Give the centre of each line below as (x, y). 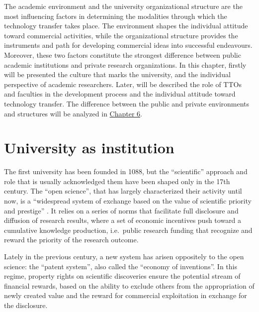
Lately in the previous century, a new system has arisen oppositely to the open (124, 256)
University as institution (89, 148)
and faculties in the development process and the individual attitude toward (120, 94)
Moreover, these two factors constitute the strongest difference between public (123, 54)
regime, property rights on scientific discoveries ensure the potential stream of (122, 276)
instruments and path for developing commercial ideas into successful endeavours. (128, 45)
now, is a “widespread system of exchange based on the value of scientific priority (128, 201)
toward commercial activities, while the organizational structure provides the (121, 35)
